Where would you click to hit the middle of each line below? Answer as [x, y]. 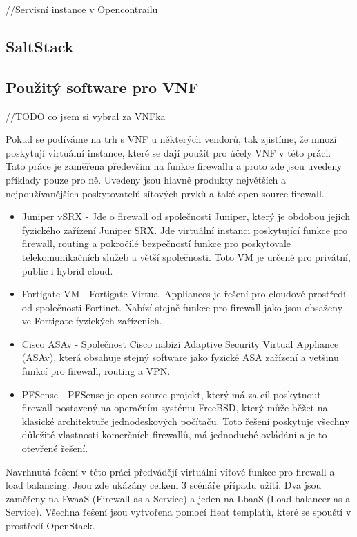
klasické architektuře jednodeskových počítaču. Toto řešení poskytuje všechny [186, 421]
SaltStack [40, 46]
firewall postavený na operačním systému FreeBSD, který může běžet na [175, 408]
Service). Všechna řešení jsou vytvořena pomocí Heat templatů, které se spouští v [178, 512]
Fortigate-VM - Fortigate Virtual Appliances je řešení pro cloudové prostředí [184, 294]
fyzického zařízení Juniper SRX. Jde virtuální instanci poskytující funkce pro [184, 230]
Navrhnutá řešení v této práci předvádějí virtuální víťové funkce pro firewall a [170, 471]
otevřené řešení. [55, 448]
